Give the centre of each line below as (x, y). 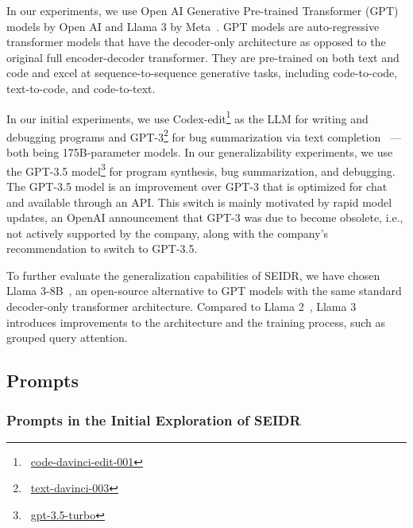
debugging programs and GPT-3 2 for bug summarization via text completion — (204, 135)
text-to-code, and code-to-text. (81, 88)
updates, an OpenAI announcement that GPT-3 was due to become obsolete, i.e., (205, 217)
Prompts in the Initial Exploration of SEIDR (154, 419)
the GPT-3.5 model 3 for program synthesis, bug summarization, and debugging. (201, 169)
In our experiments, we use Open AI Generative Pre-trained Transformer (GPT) (203, 10)
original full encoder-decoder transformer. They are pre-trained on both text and (203, 57)
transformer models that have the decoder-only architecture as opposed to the (196, 42)
